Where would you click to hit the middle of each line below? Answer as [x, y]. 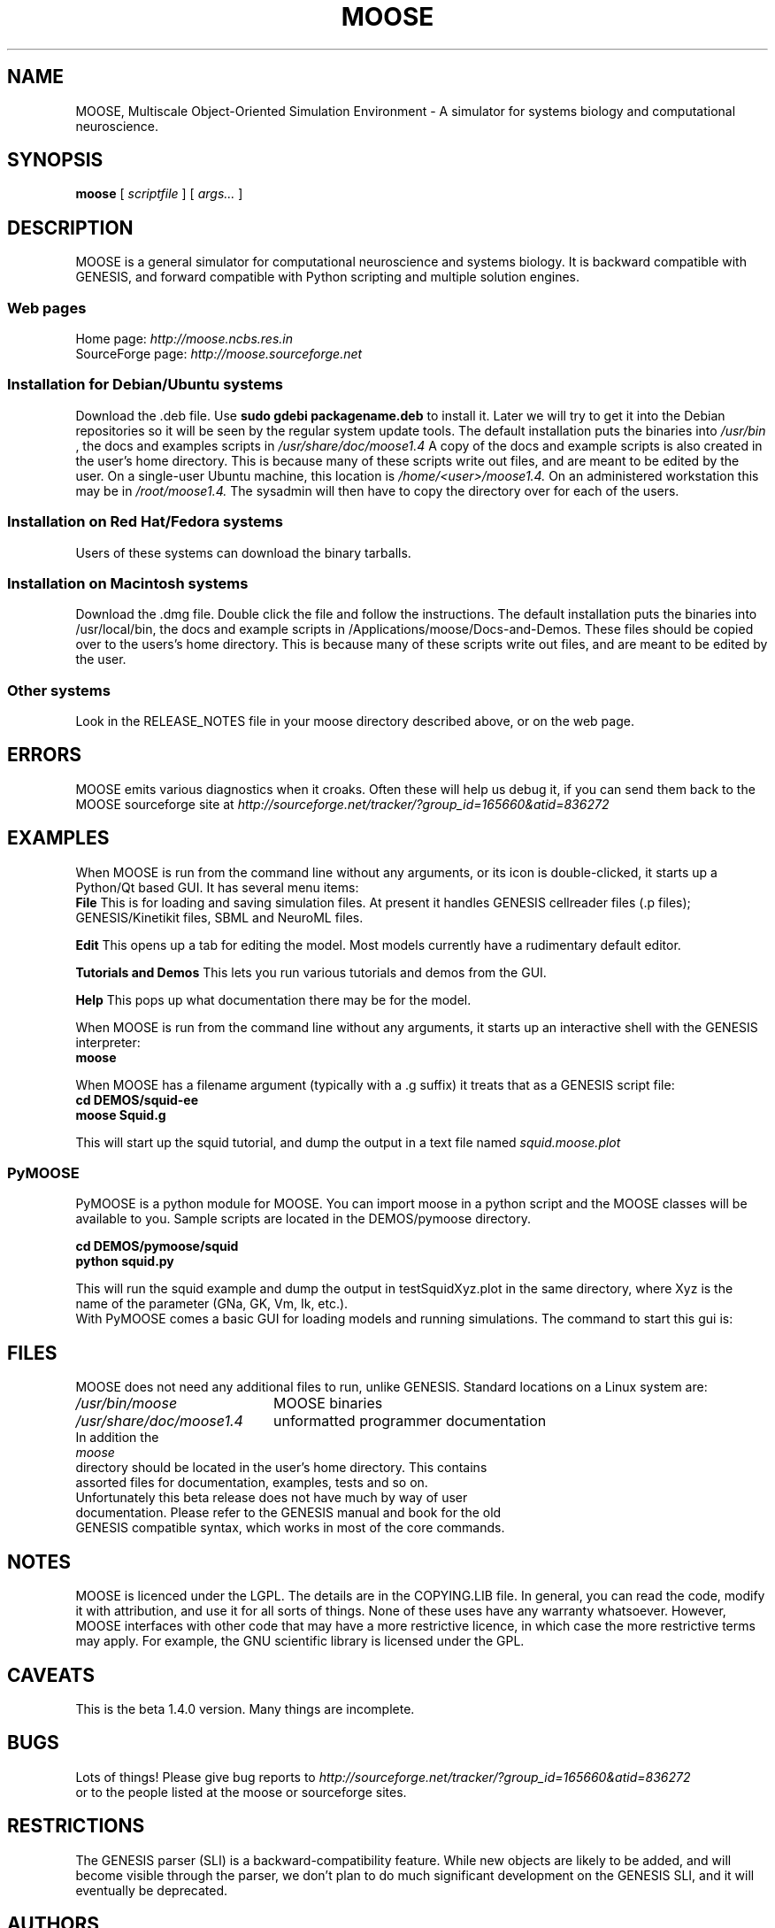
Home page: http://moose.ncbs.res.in [184, 339]
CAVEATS [51, 1675]
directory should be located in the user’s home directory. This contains [281, 1468]
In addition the [117, 1438]
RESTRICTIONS [76, 1826]
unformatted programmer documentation [410, 1421]
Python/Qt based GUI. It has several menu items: [217, 887]
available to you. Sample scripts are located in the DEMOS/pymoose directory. [303, 1219]
